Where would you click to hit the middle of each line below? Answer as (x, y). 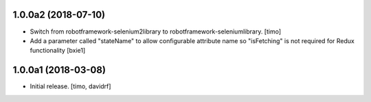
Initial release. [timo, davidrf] (70, 86)
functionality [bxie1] (58, 51)
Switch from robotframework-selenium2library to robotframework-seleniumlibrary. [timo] (156, 31)
